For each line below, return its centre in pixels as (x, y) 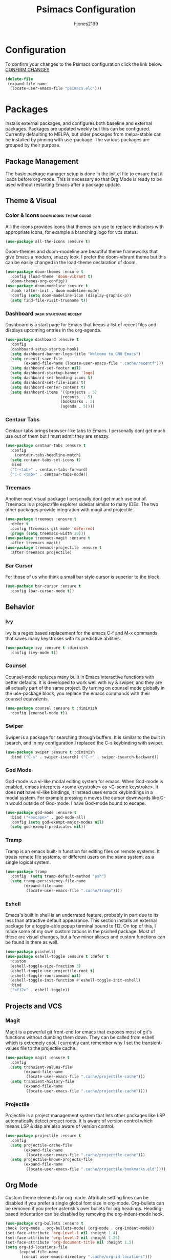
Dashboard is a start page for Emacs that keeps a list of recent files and (81, 325)
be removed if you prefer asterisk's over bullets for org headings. (74, 1208)
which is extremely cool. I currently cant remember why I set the (73, 1043)
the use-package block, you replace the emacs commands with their (78, 693)
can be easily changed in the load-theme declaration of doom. (71, 262)
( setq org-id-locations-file (36, 1247)
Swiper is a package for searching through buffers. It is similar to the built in (85, 737)
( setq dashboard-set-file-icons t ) (48, 382)
